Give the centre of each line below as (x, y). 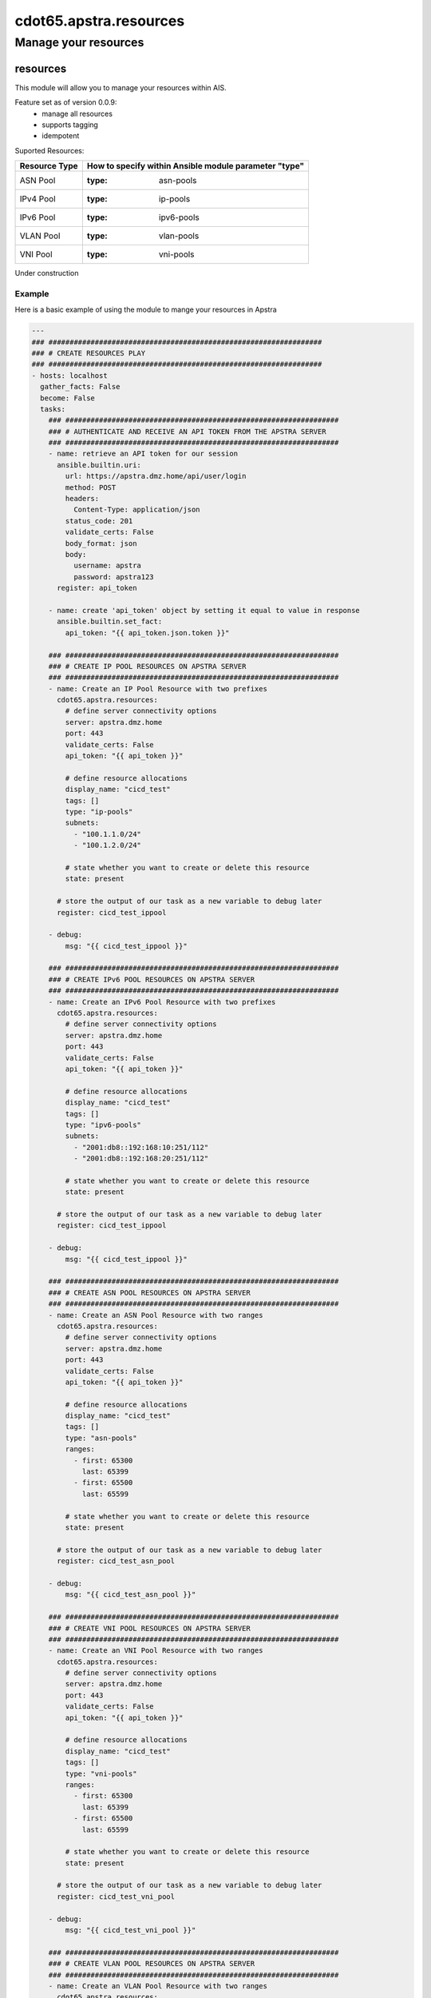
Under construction (47, 273)
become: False (68, 398)
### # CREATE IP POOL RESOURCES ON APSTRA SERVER (147, 666)
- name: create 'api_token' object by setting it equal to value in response (204, 610)
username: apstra (107, 566)
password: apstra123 (114, 577)
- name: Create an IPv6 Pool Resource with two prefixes (162, 1002)
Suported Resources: (49, 150)
